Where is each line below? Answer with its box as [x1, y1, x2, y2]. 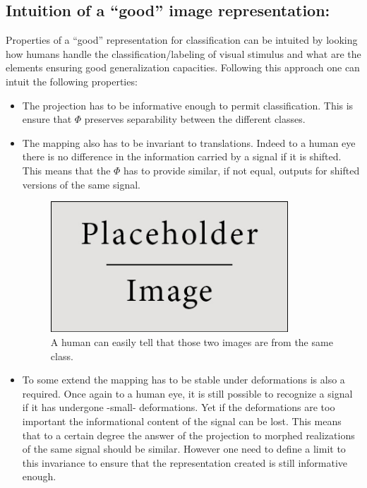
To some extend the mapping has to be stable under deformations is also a [22, 372, 345, 387]
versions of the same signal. [22, 177, 140, 191]
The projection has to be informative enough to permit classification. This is [22, 97, 354, 112]
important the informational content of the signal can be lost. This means [22, 413, 342, 428]
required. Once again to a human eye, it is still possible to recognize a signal [22, 386, 353, 400]
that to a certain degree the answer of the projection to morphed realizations [22, 427, 355, 442]
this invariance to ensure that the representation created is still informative [22, 455, 348, 470]
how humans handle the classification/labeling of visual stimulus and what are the [6, 46, 361, 61]
